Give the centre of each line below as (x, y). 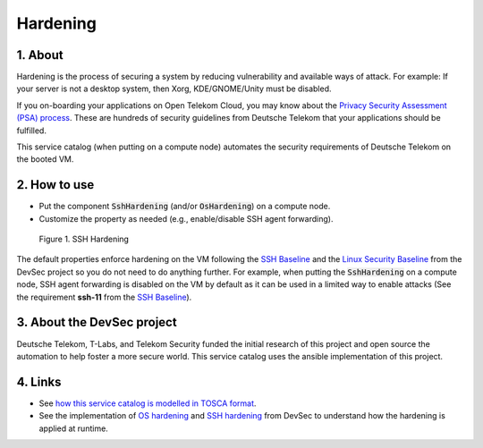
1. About (40, 55)
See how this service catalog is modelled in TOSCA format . (148, 403)
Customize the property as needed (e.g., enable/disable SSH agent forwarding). (186, 218)
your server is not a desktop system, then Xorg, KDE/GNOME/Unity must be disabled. (174, 89)
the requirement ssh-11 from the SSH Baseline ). (104, 297)
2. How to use (55, 185)
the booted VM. (45, 159)
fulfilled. (31, 131)
